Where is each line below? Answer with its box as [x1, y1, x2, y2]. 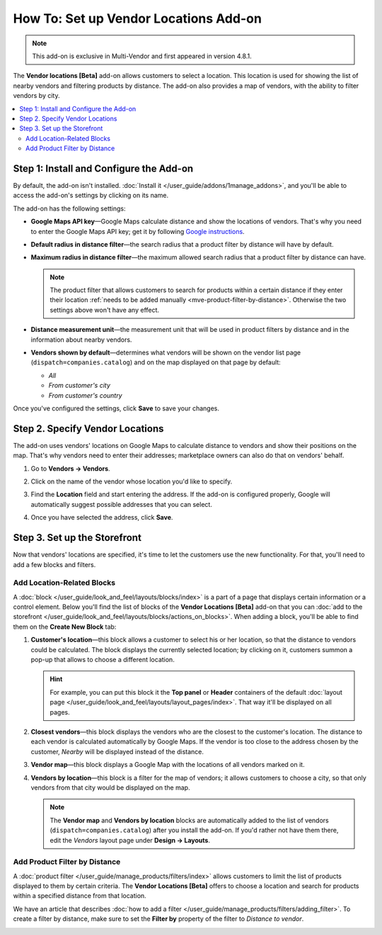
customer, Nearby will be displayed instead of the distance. [30, 747, 204, 756]
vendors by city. [13, 91, 60, 100]
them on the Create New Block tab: [13, 622, 117, 631]
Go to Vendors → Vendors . [30, 464, 110, 473]
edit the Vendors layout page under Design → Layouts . [50, 836, 210, 844]
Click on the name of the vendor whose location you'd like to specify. [30, 477, 233, 486]
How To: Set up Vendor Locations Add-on [13, 11, 262, 26]
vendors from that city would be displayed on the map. [30, 783, 190, 792]
